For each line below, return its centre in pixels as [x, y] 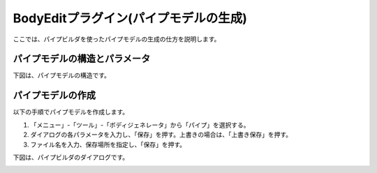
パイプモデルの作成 [54, 95]
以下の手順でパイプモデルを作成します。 [71, 112]
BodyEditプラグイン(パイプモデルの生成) [130, 18]
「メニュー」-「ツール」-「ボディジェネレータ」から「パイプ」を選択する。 [140, 125]
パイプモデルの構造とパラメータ [82, 59]
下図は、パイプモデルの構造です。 [62, 75]
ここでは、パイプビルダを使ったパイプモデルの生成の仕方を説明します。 [117, 39]
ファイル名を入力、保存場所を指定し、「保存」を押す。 [108, 144]
